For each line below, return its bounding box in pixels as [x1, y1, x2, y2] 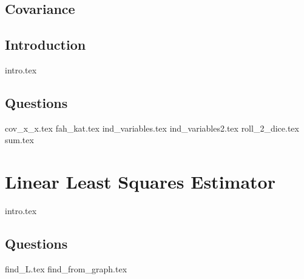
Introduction [5, 35, 86, 54]
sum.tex [5, 133, 34, 146]
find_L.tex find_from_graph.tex [5, 262, 127, 275]
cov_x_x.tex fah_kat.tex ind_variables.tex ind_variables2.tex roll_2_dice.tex [5, 121, 299, 134]
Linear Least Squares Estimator [5, 169, 275, 194]
